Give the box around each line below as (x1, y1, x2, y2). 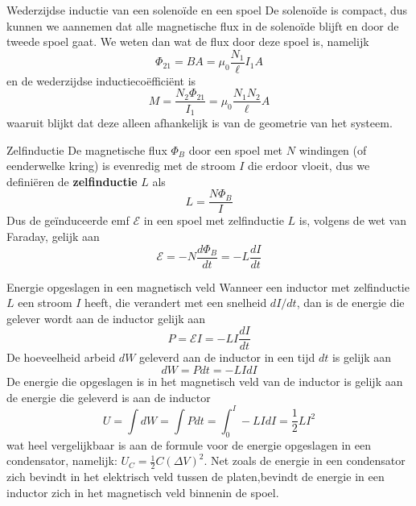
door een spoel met (188, 141, 283, 158)
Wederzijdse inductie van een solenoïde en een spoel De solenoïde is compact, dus (6, 2, 408, 18)
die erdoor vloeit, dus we (248, 157, 370, 174)
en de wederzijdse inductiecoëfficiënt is (6, 72, 196, 89)
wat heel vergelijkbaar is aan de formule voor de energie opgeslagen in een (6, 436, 371, 453)
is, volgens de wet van (299, 212, 406, 229)
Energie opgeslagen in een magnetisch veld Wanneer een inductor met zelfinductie (6, 278, 410, 295)
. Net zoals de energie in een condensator (204, 452, 406, 469)
